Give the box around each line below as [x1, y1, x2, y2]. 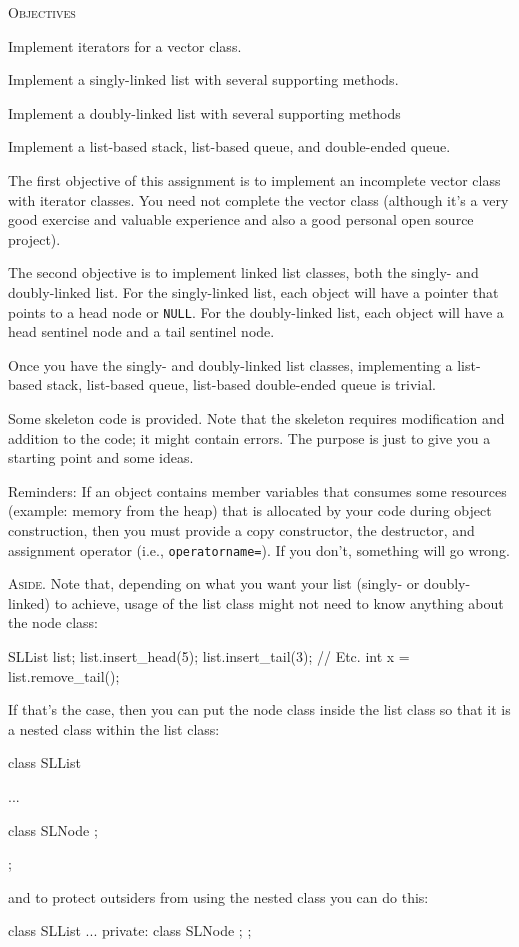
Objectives [8, 2, 76, 22]
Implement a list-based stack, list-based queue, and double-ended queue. [8, 136, 451, 157]
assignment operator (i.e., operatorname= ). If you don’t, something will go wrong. [8, 539, 510, 560]
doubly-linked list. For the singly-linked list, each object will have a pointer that [8, 281, 499, 302]
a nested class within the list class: [8, 718, 220, 739]
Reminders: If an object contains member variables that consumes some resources [8, 480, 507, 501]
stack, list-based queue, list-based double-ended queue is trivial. [46, 374, 436, 395]
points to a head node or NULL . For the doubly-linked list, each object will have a [8, 301, 504, 322]
